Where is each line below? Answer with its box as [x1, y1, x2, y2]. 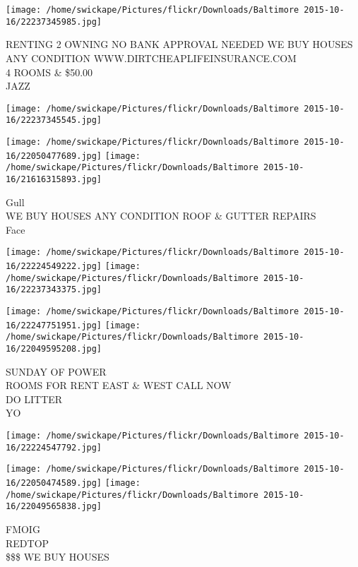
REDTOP [6, 535, 49, 550]
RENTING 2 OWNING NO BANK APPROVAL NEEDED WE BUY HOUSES [6, 37, 353, 52]
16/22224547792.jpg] [6, 442, 102, 453]
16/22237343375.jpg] [6, 285, 102, 295]
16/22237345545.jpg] [6, 115, 102, 126]
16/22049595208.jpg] [6, 344, 102, 354]
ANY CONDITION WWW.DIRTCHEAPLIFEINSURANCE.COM [6, 50, 297, 65]
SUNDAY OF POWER [6, 364, 107, 378]
